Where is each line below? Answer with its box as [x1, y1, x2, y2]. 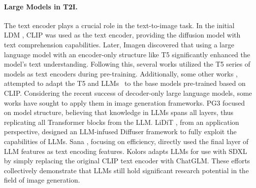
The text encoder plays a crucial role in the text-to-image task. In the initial [4, 20, 235, 30]
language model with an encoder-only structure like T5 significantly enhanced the [4, 49, 251, 59]
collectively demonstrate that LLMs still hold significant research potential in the [4, 165, 249, 175]
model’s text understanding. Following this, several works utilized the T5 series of [4, 59, 251, 69]
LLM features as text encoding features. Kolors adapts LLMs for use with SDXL [4, 146, 247, 156]
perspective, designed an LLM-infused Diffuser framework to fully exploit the [4, 126, 237, 137]
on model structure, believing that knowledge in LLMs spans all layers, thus [4, 107, 234, 117]
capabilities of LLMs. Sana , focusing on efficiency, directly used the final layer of [4, 136, 249, 146]
